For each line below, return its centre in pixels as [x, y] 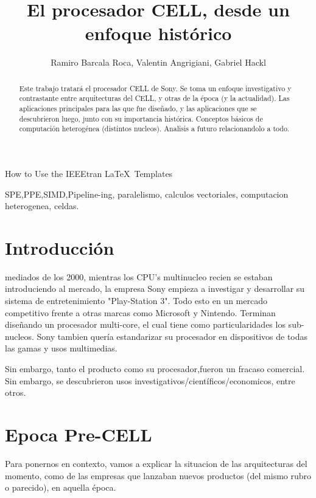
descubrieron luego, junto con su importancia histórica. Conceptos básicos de [141, 118]
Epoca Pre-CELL [79, 434]
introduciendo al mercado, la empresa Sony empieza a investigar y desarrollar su [155, 289]
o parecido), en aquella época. [61, 487]
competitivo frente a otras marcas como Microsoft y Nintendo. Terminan [140, 312]
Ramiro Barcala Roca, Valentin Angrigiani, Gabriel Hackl [158, 62]
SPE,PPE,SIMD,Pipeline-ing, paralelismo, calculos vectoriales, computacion [147, 194]
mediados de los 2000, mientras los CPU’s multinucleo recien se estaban [139, 276]
